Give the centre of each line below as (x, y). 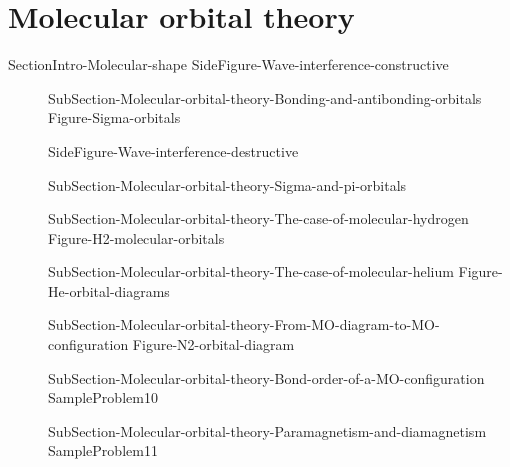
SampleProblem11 (103, 450)
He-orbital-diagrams (109, 290)
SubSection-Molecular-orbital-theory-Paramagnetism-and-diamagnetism (267, 430)
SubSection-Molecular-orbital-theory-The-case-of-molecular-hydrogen (258, 218)
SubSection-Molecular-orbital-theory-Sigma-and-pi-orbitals (227, 184)
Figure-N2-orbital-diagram (213, 344)
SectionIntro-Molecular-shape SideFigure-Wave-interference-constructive (228, 64)
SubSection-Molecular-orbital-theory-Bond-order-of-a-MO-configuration (266, 377)
